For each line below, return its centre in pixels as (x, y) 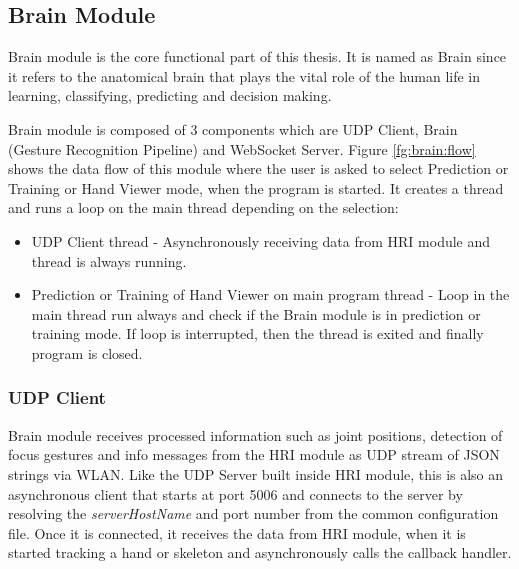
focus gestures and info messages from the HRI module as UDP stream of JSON (254, 454)
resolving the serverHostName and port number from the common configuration (253, 513)
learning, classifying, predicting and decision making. (170, 95)
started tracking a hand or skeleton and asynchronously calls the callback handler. (260, 552)
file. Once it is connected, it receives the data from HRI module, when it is (237, 532)
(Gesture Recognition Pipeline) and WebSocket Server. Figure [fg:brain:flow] (242, 148)
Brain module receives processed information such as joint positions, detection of (255, 434)
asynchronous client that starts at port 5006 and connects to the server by (235, 493)
